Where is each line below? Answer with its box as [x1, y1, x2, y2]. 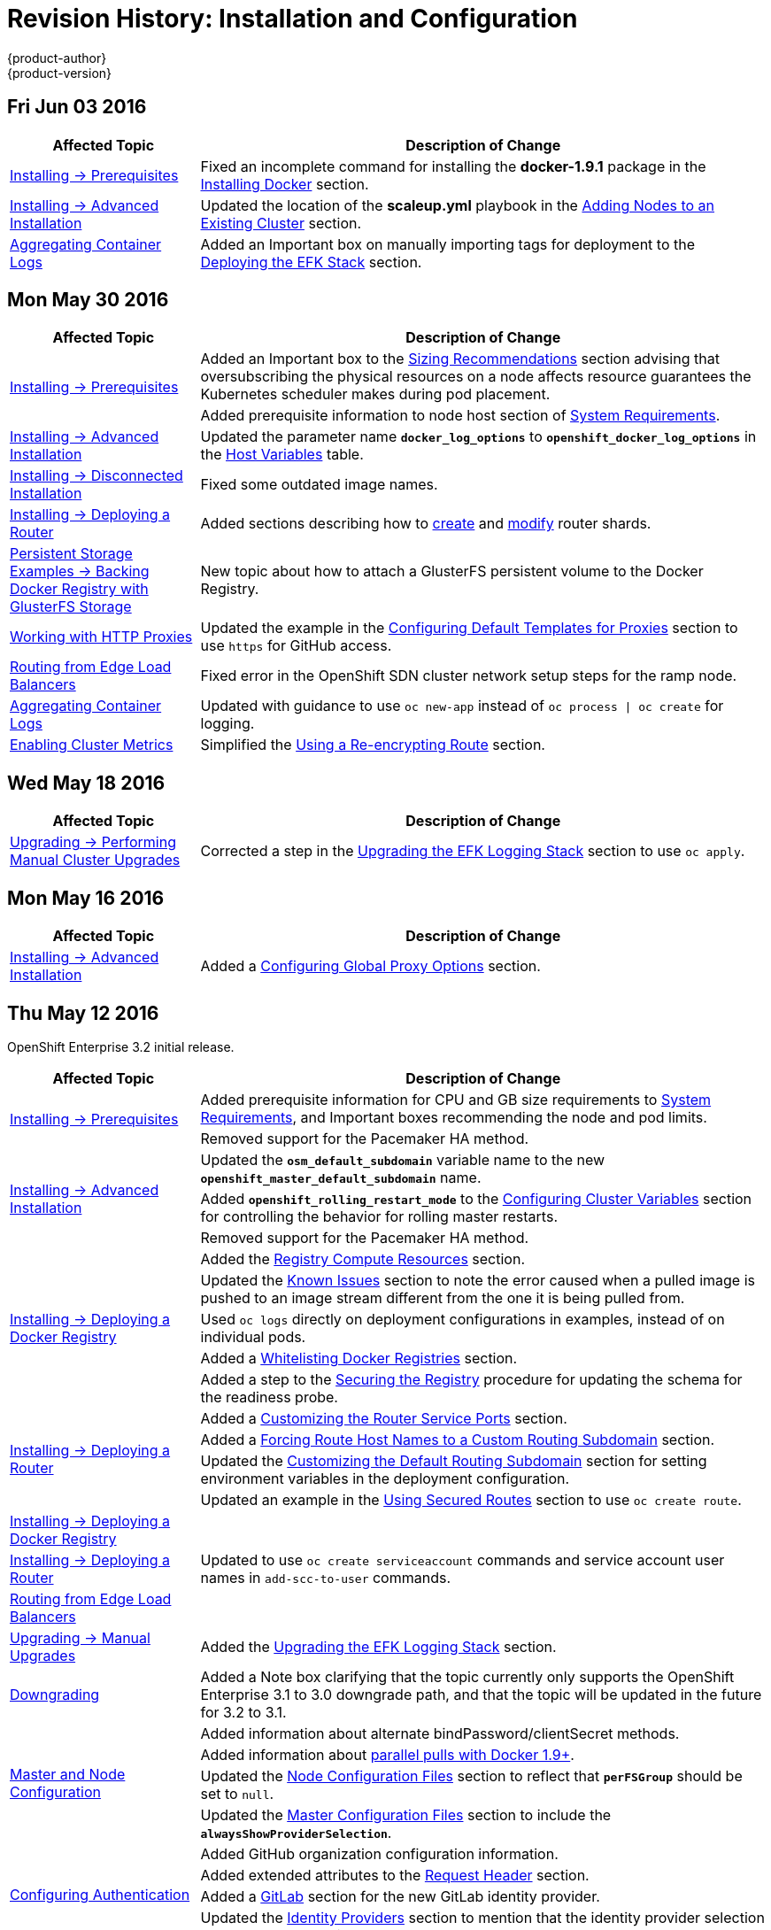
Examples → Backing [10, 562, 150, 581]
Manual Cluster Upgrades [10, 851, 181, 869]
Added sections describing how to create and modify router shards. [200, 514, 651, 533]
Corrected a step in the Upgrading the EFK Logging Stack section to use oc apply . [200, 842, 745, 861]
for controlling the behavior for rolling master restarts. [200, 1207, 558, 1225]
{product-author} [7, 50, 107, 66]
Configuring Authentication [10, 1885, 190, 1903]
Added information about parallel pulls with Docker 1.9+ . [200, 1745, 574, 1764]
